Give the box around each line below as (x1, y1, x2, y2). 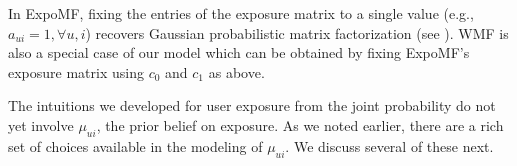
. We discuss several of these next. (285, 135, 494, 156)
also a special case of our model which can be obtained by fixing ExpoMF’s (8, 42, 470, 63)
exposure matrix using (8, 61, 144, 82)
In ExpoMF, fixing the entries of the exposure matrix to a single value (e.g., (8, 3, 474, 23)
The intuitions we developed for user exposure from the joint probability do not (8, 95, 496, 116)
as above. (208, 61, 265, 82)
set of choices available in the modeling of (8, 135, 263, 156)
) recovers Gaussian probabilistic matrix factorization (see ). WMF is (85, 22, 509, 43)
